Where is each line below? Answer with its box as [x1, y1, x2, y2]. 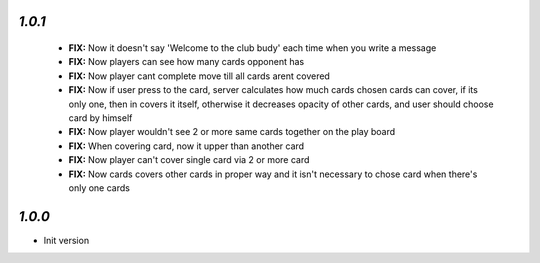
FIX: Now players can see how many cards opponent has [68, 56, 305, 68]
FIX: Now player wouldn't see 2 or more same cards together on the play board [68, 126, 396, 138]
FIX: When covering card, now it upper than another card [68, 140, 305, 152]
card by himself [68, 111, 133, 124]
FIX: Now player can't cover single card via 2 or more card [68, 154, 310, 166]
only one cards [68, 181, 130, 194]
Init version [43, 234, 90, 246]
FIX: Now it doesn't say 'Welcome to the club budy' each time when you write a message [68, 42, 437, 54]
